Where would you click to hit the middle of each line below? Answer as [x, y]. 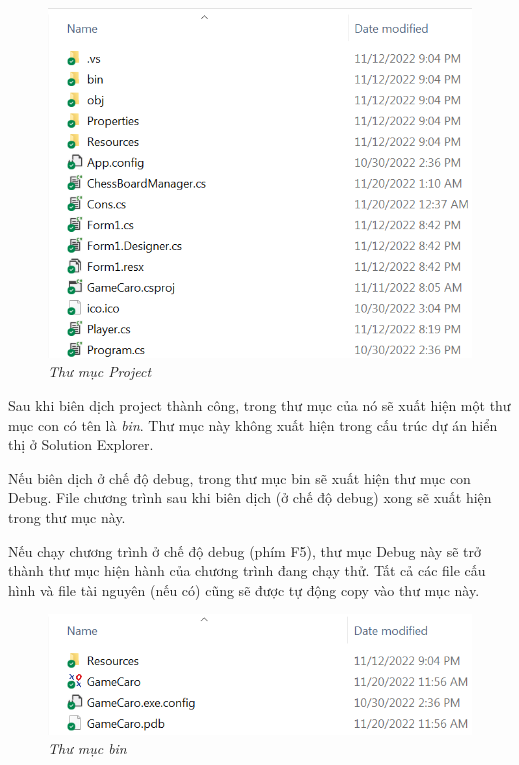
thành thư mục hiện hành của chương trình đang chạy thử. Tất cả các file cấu [247, 570]
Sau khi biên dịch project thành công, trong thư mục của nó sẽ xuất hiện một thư [259, 405]
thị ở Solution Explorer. [81, 444]
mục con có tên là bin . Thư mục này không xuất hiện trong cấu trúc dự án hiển [253, 424]
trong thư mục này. [67, 517]
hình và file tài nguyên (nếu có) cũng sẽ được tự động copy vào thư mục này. [244, 589]
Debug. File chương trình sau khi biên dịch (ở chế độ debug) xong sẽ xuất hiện [250, 497]
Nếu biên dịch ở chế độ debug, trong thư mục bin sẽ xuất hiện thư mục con [239, 477]
